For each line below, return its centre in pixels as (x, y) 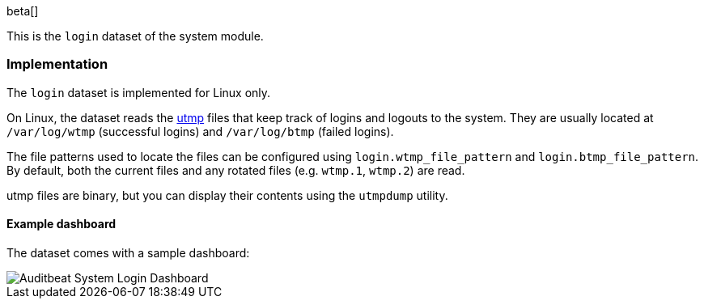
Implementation (57, 64)
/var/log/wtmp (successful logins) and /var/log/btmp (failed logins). (200, 131)
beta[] (23, 11)
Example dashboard (61, 224)
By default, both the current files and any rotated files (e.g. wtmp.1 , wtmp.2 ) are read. (236, 170)
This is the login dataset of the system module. (135, 36)
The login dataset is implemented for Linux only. (139, 92)
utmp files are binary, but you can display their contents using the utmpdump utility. (227, 195)
